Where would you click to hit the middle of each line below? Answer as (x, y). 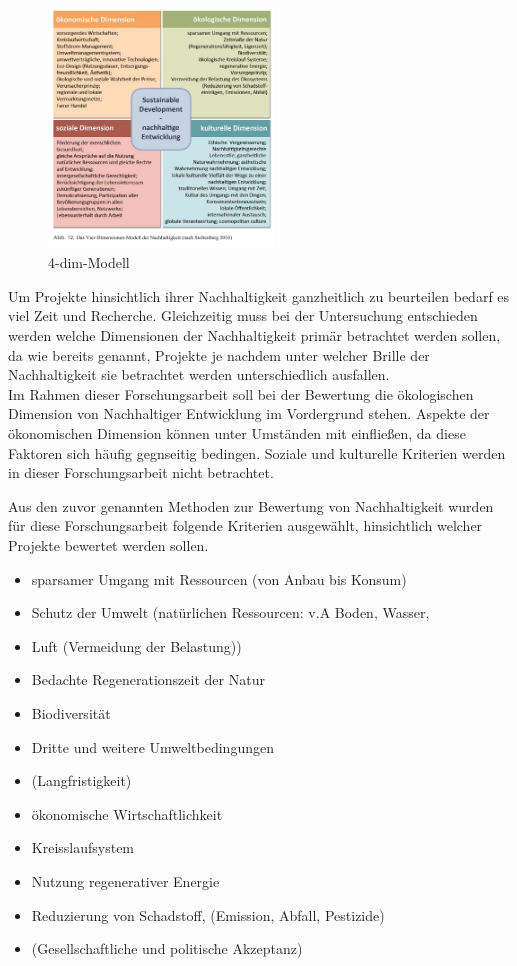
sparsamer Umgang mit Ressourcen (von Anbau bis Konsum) (219, 578)
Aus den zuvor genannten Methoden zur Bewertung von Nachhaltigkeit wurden (251, 505)
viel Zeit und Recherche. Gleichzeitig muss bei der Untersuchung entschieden (243, 315)
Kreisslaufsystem (83, 847)
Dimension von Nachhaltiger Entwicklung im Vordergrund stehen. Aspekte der (249, 413)
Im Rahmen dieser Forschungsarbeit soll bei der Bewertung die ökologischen (241, 393)
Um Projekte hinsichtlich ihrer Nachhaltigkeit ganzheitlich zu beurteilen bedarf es (259, 295)
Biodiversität (71, 712)
